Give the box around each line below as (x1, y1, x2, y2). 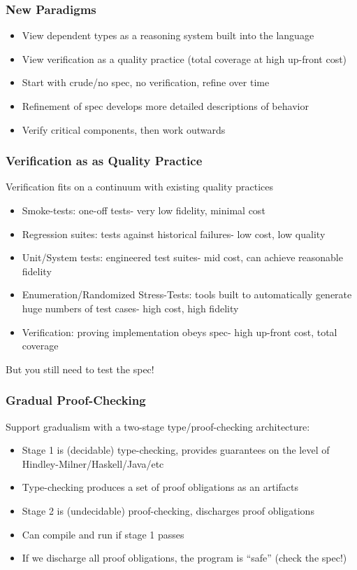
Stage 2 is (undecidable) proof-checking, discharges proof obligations (22, 503, 314, 517)
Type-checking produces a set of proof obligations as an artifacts (22, 480, 299, 494)
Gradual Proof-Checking (6, 391, 146, 409)
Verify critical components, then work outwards (22, 122, 226, 137)
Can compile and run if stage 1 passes (22, 527, 184, 541)
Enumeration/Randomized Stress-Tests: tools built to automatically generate (22, 287, 352, 302)
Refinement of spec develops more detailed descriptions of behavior (22, 99, 309, 113)
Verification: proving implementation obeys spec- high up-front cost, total (22, 324, 337, 339)
